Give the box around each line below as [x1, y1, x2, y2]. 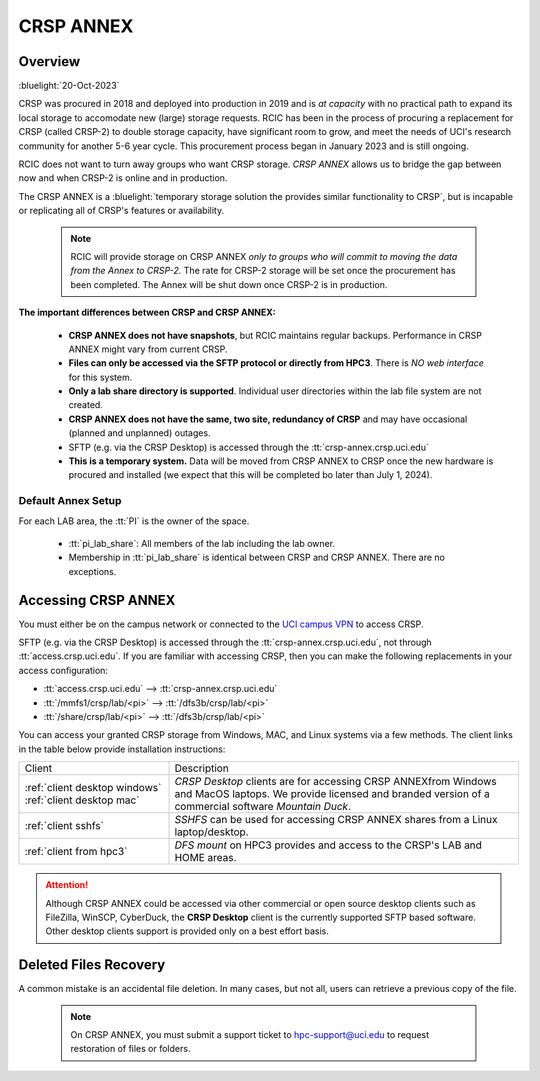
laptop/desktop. [174, 825, 249, 839]
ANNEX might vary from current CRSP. [68, 343, 228, 355]
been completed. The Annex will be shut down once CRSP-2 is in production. [70, 278, 388, 290]
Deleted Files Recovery [18, 956, 166, 974]
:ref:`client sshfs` [24, 819, 105, 833]
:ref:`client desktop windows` [24, 781, 162, 795]
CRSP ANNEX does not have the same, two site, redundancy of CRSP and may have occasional [68, 413, 468, 425]
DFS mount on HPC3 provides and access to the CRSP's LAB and [174, 838, 482, 852]
